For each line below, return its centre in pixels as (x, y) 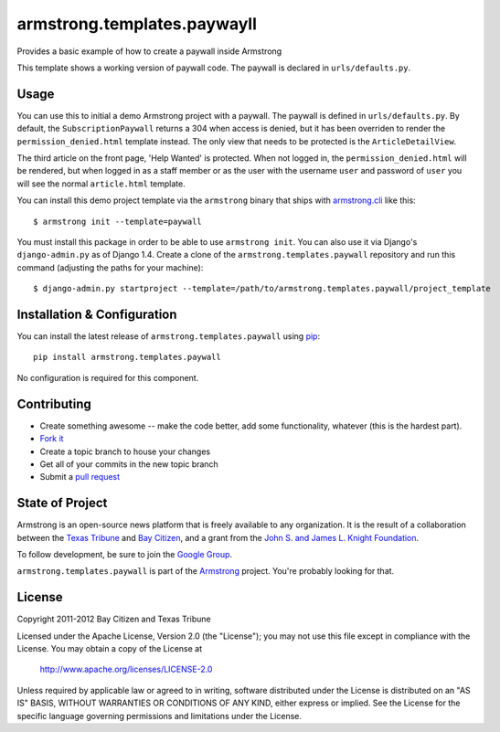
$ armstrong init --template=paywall (118, 221)
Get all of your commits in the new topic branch (129, 464)
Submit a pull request (80, 477)
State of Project (62, 503)
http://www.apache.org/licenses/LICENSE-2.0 (126, 669)
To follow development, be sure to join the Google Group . (125, 554)
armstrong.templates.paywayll (137, 24)
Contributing (54, 403)
